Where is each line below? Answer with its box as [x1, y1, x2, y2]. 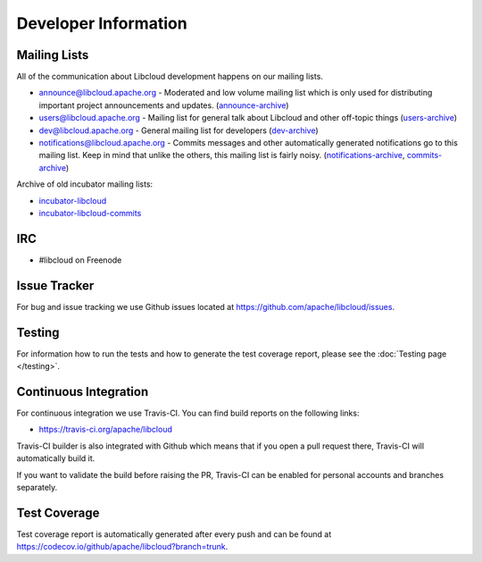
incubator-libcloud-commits [38, 207, 142, 218]
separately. [16, 482, 58, 492]
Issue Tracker [16, 278, 95, 293]
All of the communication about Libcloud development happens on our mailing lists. [16, 71, 323, 82]
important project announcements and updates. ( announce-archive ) [38, 99, 289, 111]
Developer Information [16, 13, 187, 33]
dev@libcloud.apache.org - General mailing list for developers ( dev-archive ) [38, 125, 319, 136]
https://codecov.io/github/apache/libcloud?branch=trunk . [16, 541, 229, 552]
